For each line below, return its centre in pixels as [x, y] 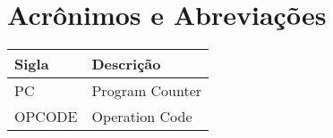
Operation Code [142, 117]
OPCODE [46, 117]
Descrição [126, 64]
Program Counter [147, 91]
